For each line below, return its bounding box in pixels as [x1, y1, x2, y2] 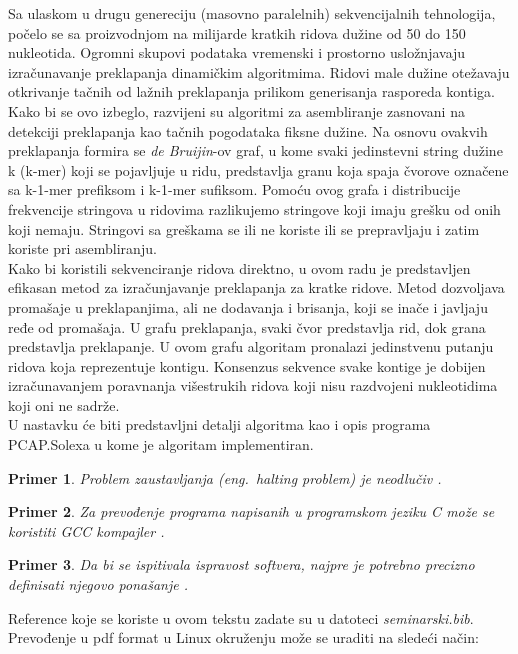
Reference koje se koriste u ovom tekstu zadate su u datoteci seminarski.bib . [8, 607, 474, 628]
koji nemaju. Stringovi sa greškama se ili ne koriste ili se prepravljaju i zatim [8, 218, 480, 239]
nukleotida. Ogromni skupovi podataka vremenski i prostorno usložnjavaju [8, 42, 466, 63]
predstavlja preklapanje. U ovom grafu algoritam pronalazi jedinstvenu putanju [8, 336, 494, 357]
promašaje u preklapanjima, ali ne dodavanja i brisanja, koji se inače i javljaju [8, 296, 488, 317]
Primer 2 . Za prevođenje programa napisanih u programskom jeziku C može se [8, 501, 495, 522]
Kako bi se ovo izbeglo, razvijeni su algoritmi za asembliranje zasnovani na [8, 100, 465, 121]
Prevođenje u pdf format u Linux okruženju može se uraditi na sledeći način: [8, 627, 479, 648]
